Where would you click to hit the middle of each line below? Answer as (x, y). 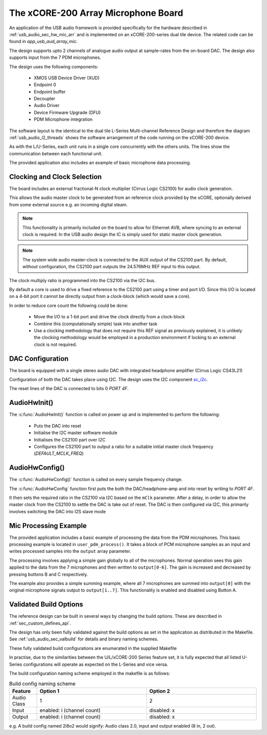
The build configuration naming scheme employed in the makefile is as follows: (90, 674)
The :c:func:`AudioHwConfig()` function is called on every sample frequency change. (96, 480)
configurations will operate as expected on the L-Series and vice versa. (95, 664)
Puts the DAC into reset (58, 426)
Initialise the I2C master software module (76, 433)
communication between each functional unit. (56, 153)
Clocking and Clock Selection (55, 177)
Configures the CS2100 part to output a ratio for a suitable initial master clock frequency (124, 446)
